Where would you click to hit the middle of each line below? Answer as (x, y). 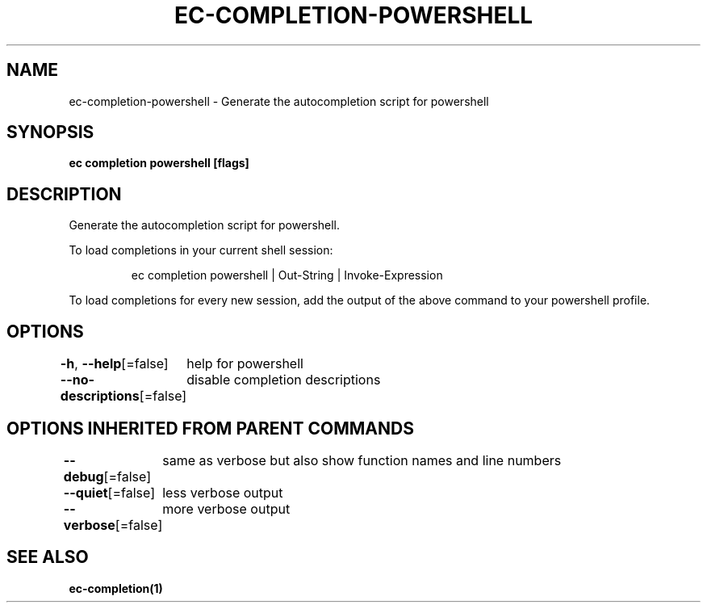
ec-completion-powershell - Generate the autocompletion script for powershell (279, 101)
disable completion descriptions (284, 380)
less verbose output (223, 492)
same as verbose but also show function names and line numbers (362, 460)
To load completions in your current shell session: (201, 250)
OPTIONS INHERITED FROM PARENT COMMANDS (210, 428)
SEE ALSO (48, 557)
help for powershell (245, 364)
